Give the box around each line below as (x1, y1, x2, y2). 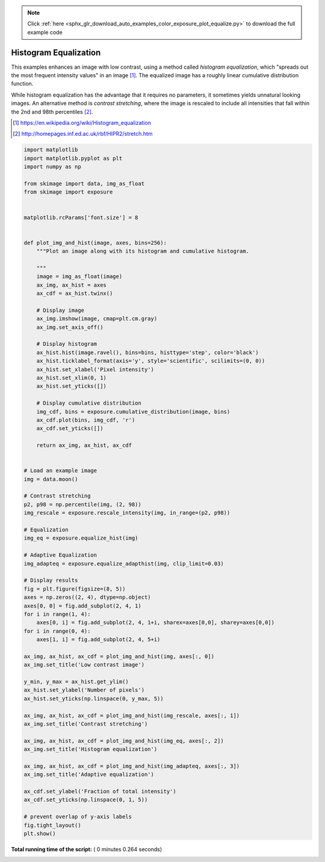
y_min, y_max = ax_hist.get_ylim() (23, 679, 129, 685)
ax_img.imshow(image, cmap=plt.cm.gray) (36, 315, 158, 322)
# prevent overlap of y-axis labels (23, 813, 132, 820)
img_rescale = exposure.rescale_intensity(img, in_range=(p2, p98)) (23, 510, 231, 516)
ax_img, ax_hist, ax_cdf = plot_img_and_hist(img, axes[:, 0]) (23, 653, 215, 660)
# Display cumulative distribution (36, 400, 141, 407)
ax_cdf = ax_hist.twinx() (36, 290, 113, 297)
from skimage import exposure (23, 189, 113, 195)
